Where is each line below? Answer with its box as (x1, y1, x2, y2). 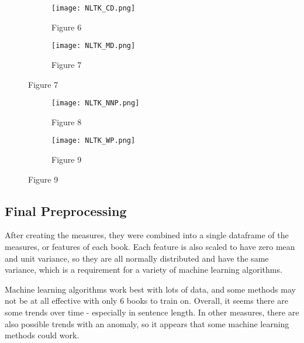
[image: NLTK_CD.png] (51, 4, 136, 12)
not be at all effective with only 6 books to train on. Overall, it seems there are (5, 294, 288, 307)
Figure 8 (51, 115, 82, 128)
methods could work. (5, 329, 80, 341)
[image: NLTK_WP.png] (51, 136, 136, 145)
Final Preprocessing (5, 201, 127, 219)
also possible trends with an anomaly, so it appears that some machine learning (5, 317, 289, 330)
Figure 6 (51, 20, 82, 33)
